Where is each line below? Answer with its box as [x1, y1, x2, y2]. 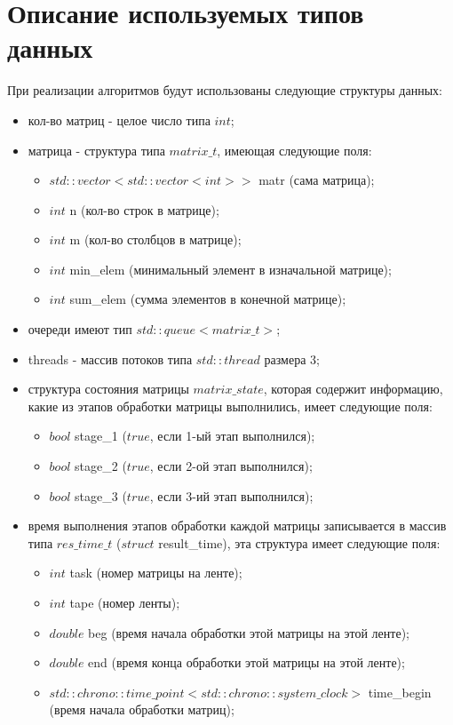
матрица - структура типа [28, 140, 165, 159]
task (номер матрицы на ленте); [69, 563, 242, 582]
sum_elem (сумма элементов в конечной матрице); [69, 290, 346, 308]
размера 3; [264, 349, 320, 368]
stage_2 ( [75, 457, 127, 475]
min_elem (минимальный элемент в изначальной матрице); [69, 259, 392, 278]
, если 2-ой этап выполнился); [149, 457, 313, 475]
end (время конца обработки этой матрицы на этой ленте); [88, 653, 405, 672]
